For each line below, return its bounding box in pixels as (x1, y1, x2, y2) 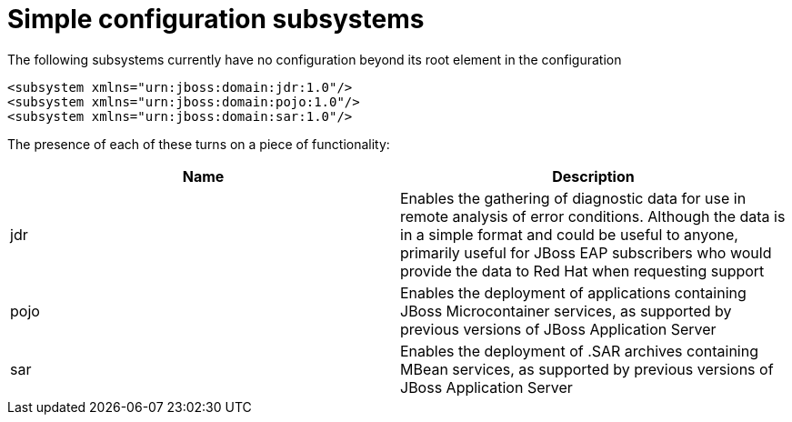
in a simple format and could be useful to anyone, (400, 225, 738, 244)
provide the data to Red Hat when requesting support (400, 261, 765, 280)
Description (552, 166, 635, 186)
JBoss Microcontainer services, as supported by (400, 301, 732, 320)
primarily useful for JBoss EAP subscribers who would (400, 243, 772, 262)
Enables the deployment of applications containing (400, 283, 747, 302)
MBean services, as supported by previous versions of (400, 359, 774, 378)
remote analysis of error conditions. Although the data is (400, 206, 786, 226)
